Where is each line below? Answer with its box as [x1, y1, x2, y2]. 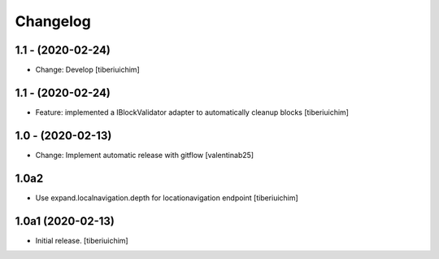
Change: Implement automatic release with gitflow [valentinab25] [35, 150, 254, 160]
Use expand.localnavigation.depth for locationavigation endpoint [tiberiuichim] [35, 192, 298, 203]
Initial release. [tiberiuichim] [35, 235, 129, 245]
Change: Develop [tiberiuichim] [35, 65, 140, 75]
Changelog [15, 12, 91, 30]
